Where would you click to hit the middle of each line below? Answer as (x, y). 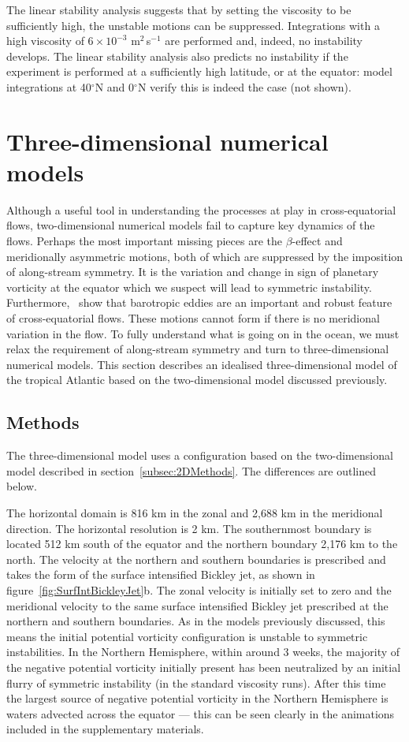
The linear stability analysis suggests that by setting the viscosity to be (179, 9)
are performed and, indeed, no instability (264, 41)
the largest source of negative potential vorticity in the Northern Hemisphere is (197, 698)
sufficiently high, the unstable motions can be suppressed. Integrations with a (193, 25)
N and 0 (115, 86)
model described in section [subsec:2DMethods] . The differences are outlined (191, 470)
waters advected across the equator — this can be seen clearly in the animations (201, 713)
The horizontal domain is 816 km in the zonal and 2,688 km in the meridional (195, 512)
